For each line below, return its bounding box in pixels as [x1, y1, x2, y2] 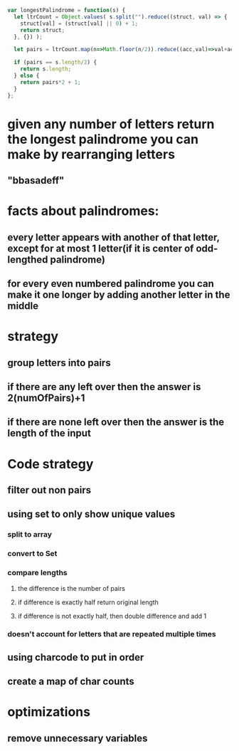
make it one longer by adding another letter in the [7, 289, 230, 301]
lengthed [7, 253, 48, 266]
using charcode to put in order [7, 651, 144, 663]
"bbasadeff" [7, 174, 65, 187]
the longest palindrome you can [7, 131, 199, 147]
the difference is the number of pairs [17, 584, 126, 592]
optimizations [7, 704, 91, 720]
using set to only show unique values [7, 508, 176, 520]
